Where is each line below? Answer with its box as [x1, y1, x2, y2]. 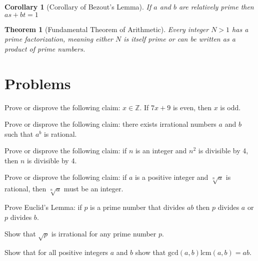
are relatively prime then [178, 2, 254, 12]
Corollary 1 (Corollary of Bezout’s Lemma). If [4, 2, 151, 12]
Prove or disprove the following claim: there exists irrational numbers [4, 119, 216, 129]
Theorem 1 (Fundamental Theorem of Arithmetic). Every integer [4, 24, 209, 34]
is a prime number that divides [90, 202, 185, 212]
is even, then [172, 102, 211, 112]
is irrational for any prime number [51, 228, 156, 239]
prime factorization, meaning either [4, 34, 113, 44]
